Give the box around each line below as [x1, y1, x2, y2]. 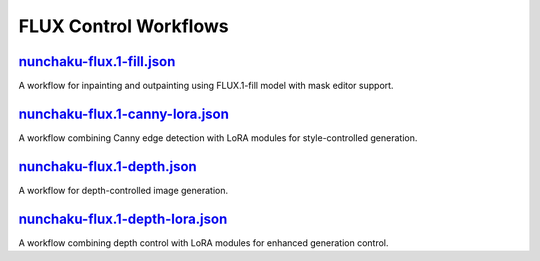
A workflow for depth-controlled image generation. [18, 184, 229, 196]
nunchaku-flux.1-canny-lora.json [18, 105, 230, 122]
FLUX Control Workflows [18, 15, 229, 37]
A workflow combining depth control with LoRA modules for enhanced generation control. [18, 236, 389, 249]
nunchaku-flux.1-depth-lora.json [18, 210, 228, 227]
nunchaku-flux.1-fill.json [18, 53, 176, 70]
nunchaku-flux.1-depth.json [18, 158, 197, 175]
